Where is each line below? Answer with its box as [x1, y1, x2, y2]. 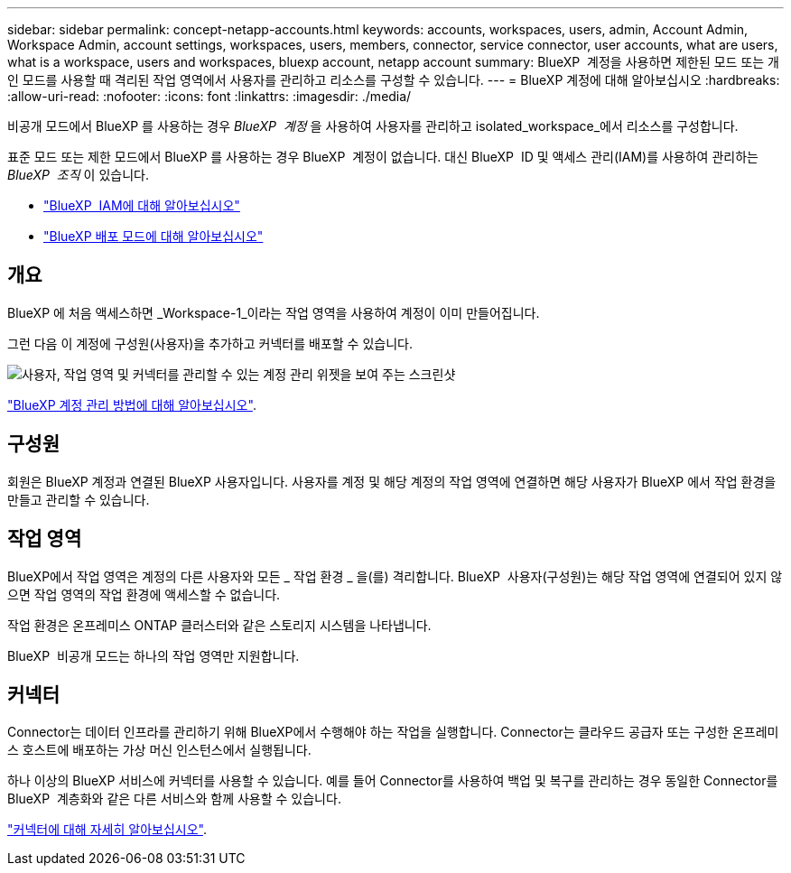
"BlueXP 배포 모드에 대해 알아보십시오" [43, 228, 264, 244]
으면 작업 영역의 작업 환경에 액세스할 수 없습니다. [7, 586, 281, 602]
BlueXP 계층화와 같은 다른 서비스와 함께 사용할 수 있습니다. [7, 791, 341, 807]
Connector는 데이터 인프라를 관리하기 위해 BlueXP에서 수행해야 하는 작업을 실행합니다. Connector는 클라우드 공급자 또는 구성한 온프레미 [7, 724, 779, 740]
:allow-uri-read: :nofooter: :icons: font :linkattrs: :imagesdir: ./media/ [7, 88, 412, 104]
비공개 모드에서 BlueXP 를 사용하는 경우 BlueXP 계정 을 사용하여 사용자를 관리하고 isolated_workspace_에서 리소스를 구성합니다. [7, 118, 739, 134]
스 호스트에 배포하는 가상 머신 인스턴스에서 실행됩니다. [7, 742, 312, 758]
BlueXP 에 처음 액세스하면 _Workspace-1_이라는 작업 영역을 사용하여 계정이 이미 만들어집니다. [7, 304, 540, 320]
